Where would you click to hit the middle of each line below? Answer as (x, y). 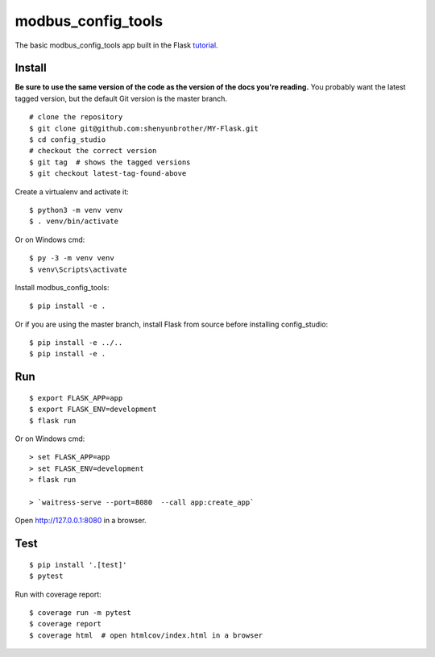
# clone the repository (76, 117)
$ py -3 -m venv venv (72, 258)
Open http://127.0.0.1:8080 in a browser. (81, 521)
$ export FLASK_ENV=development (93, 410)
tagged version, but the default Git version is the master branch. (121, 98)
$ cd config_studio (68, 140)
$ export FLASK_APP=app (76, 398)
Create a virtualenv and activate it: (72, 191)
